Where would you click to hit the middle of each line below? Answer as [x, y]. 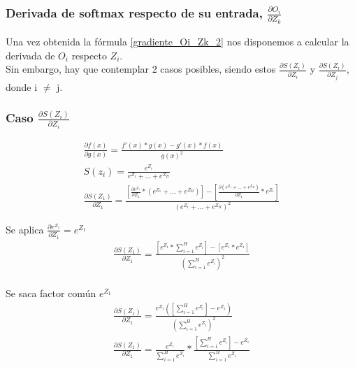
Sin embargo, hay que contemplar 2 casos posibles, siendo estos [141, 69]
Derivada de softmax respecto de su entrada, [134, 12]
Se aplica [25, 229]
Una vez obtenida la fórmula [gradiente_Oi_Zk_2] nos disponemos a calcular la [177, 41]
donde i [22, 86]
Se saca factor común [51, 293]
